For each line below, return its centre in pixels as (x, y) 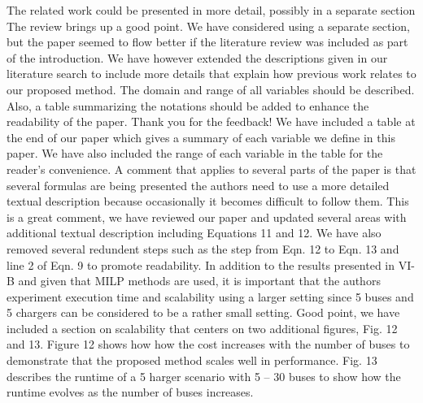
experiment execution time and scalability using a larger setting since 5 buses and (210, 296)
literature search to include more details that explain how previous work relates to (211, 74)
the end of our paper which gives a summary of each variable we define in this (201, 137)
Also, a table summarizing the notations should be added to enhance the (188, 105)
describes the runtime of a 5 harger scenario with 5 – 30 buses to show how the (204, 376)
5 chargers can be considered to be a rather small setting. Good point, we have (203, 312)
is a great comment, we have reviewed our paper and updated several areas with (207, 217)
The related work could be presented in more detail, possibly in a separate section (211, 10)
